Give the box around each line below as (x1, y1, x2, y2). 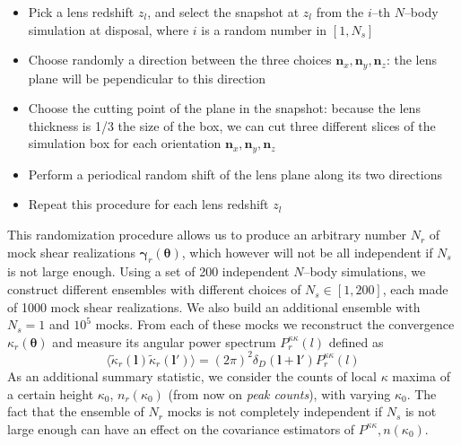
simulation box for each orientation (28, 134, 222, 153)
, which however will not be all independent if (181, 242, 433, 261)
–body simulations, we (303, 262, 426, 281)
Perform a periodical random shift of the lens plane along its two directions (28, 164, 442, 183)
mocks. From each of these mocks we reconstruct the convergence (95, 315, 455, 334)
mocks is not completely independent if (167, 402, 382, 421)
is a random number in (201, 20, 327, 39)
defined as (328, 332, 384, 351)
